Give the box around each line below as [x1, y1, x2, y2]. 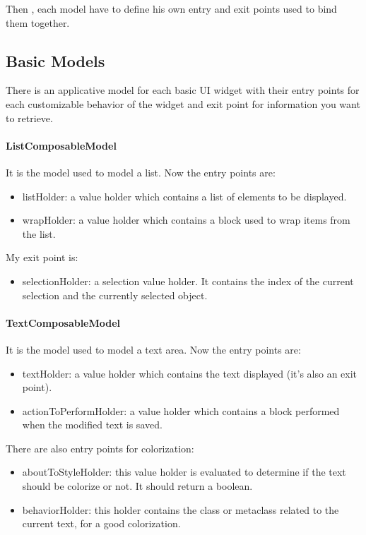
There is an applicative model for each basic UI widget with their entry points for [6, 83, 360, 97]
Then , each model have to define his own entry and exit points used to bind [6, 1, 337, 16]
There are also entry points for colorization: [6, 440, 194, 455]
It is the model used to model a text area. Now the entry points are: [6, 342, 301, 356]
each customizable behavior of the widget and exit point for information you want [6, 96, 360, 111]
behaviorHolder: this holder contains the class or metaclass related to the [22, 502, 339, 517]
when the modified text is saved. [22, 417, 163, 432]
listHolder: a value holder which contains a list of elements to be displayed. [22, 188, 347, 203]
